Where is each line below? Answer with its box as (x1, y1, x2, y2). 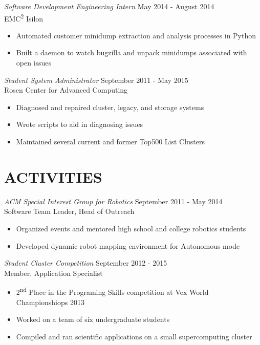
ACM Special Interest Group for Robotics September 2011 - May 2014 (4, 196, 223, 206)
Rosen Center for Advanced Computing (4, 84, 128, 95)
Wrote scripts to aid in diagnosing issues (16, 119, 143, 130)
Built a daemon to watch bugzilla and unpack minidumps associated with (16, 47, 247, 58)
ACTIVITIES (4, 166, 102, 187)
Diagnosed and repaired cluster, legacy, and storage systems (16, 101, 204, 112)
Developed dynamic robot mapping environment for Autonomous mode (16, 240, 240, 251)
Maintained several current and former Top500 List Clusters (16, 136, 205, 146)
